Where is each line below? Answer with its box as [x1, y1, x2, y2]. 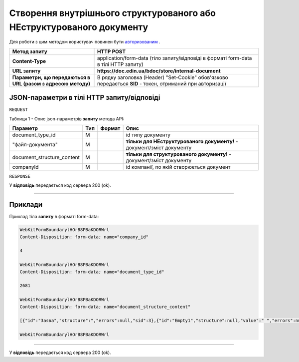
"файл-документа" [12, 141, 58, 148]
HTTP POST [97, 48, 126, 55]
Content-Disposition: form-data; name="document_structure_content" [19, 304, 191, 310]
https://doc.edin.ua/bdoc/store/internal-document [97, 67, 221, 74]
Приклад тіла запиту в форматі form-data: [9, 214, 99, 220]
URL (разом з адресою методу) [12, 80, 91, 87]
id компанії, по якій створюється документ [126, 164, 231, 171]
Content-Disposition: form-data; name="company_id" [19, 234, 149, 240]
